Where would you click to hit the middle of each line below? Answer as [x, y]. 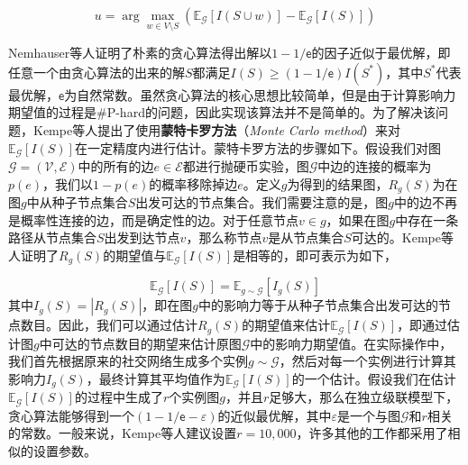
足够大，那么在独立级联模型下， [364, 397]
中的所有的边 [116, 166]
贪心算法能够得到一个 [71, 415]
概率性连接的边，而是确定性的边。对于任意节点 [159, 219]
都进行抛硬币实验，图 [246, 166]
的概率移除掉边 [193, 183]
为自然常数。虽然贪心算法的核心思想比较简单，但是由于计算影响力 [260, 94]
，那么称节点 [224, 237]
